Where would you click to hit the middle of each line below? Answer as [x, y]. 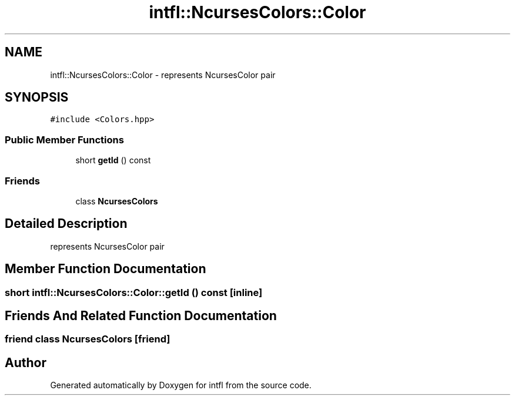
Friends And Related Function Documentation [141, 316]
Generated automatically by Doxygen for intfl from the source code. [181, 385]
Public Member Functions [64, 140]
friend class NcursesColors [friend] [88, 339]
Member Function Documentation [106, 269]
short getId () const [113, 160]
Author [26, 362]
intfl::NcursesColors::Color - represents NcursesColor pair [163, 75]
